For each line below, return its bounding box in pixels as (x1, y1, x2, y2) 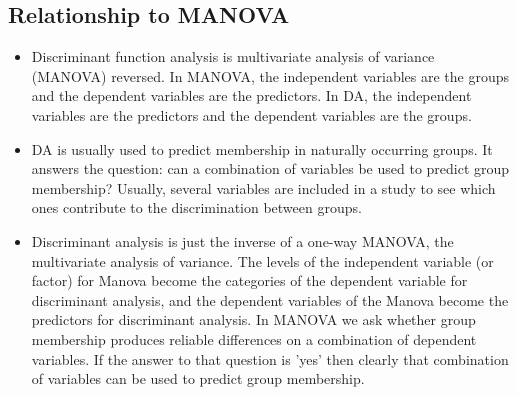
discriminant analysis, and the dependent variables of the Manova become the (31, 289, 509, 310)
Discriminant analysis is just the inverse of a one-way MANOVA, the (31, 230, 454, 251)
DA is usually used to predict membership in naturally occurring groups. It (31, 138, 493, 159)
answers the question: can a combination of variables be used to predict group (31, 158, 510, 179)
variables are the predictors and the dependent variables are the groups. (31, 104, 472, 125)
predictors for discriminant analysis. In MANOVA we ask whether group (31, 309, 476, 330)
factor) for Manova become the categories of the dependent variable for (31, 270, 468, 291)
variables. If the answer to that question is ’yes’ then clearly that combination (31, 348, 509, 369)
